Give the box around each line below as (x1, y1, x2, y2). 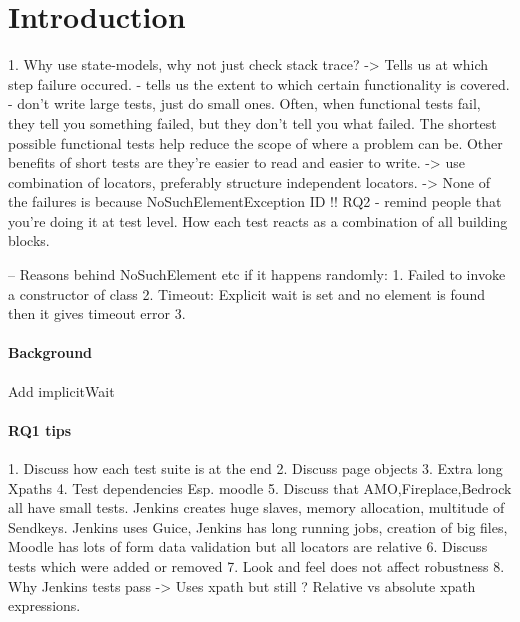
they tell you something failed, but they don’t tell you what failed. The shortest (8, 112, 497, 133)
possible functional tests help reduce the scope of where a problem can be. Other (8, 132, 503, 153)
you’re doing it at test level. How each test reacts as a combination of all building (8, 210, 508, 231)
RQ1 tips (8, 419, 72, 440)
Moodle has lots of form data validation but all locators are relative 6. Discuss (8, 536, 488, 557)
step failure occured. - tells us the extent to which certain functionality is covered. (8, 73, 510, 94)
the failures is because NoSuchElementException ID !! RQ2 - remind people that (8, 191, 502, 212)
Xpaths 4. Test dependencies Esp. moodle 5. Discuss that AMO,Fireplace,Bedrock (8, 477, 512, 498)
